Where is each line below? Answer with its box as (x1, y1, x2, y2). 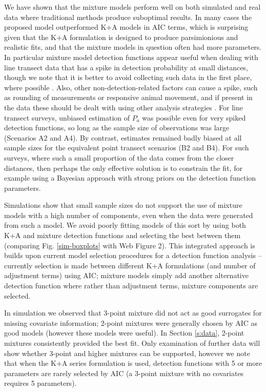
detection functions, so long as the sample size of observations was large (4, 122, 230, 133)
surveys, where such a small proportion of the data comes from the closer (4, 152, 234, 163)
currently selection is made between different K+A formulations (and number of (4, 260, 256, 270)
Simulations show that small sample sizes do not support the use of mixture (4, 200, 242, 210)
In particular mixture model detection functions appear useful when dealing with (4, 51, 258, 62)
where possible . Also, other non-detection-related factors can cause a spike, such (4, 82, 258, 92)
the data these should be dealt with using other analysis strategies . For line (4, 102, 243, 112)
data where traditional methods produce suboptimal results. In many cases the (4, 11, 252, 22)
